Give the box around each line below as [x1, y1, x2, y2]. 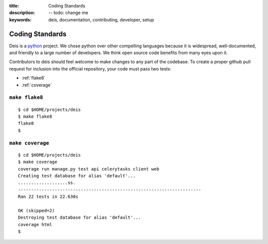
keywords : [9, 16, 32, 22]
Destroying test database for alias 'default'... [18, 215, 141, 221]
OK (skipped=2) [18, 208, 55, 213]
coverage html [18, 222, 52, 227]
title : [9, 3, 19, 8]
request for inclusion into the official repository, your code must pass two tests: [9, 66, 171, 72]
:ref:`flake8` [21, 75, 46, 81]
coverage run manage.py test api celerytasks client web [18, 166, 160, 171]
